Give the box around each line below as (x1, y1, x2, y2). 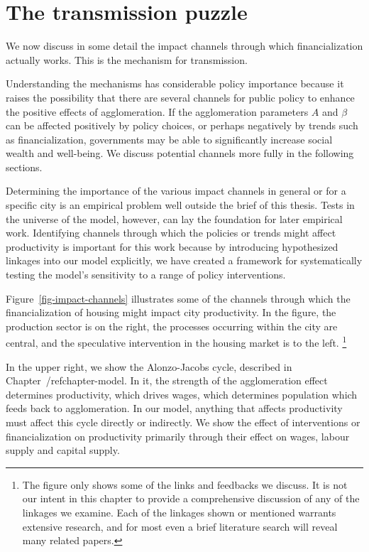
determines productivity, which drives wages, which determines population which (6, 386, 358, 401)
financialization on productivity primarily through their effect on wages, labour (6, 428, 350, 443)
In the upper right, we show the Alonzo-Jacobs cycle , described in (6, 359, 292, 374)
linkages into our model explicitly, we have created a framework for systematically (6, 253, 363, 268)
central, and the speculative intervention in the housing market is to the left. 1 (6, 333, 347, 350)
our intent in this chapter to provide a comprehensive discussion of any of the (22, 491, 360, 506)
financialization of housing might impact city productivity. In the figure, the (6, 305, 336, 320)
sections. (6, 159, 43, 174)
